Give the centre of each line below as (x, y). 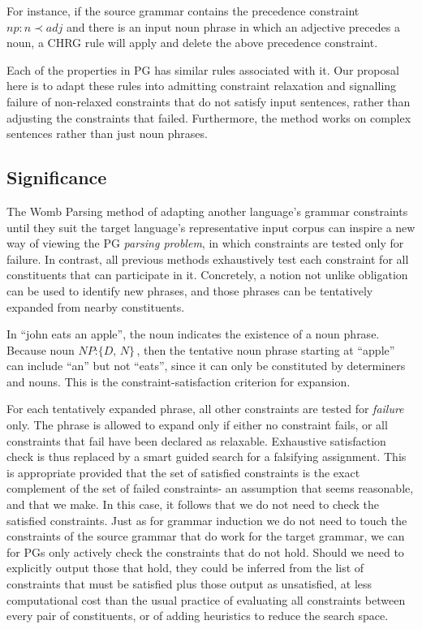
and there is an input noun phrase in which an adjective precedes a (233, 26)
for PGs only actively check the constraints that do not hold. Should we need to (205, 551)
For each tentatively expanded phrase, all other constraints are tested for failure (205, 409)
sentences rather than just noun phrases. (107, 134)
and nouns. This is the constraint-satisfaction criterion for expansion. (179, 381)
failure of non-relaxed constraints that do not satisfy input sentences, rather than (209, 101)
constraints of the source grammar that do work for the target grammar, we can (206, 536)
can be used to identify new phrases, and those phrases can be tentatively (190, 290)
